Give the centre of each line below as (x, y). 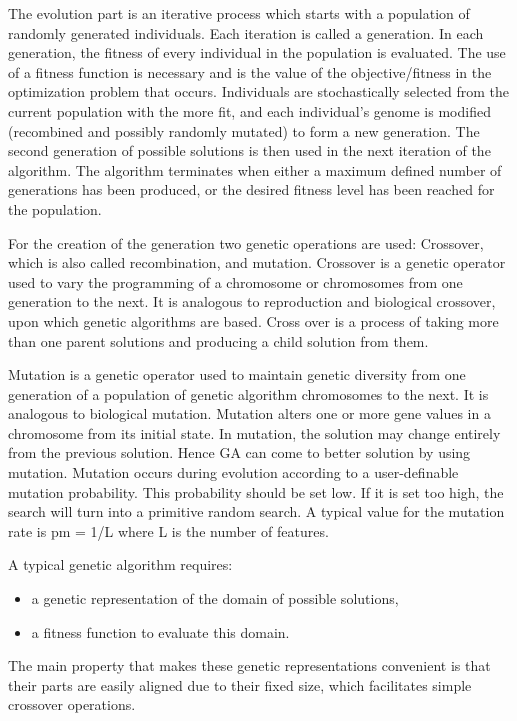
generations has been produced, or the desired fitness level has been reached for (251, 189)
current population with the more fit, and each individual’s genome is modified (249, 110)
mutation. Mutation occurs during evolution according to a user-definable (233, 472)
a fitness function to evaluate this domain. (160, 631)
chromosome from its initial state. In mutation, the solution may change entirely (254, 432)
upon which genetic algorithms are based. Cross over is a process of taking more (253, 320)
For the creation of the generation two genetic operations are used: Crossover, (246, 242)
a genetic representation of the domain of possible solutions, (215, 598)
